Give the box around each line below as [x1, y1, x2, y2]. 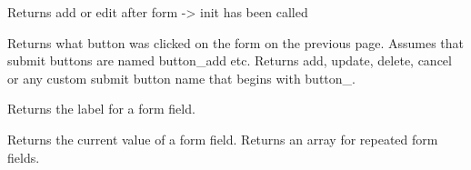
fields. [7, 147, 40, 166]
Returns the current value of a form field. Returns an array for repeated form [7, 129, 438, 148]
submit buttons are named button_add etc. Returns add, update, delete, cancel [7, 51, 452, 70]
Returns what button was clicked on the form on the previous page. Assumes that [7, 33, 465, 52]
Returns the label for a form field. [7, 99, 195, 118]
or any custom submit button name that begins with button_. [7, 68, 356, 87]
